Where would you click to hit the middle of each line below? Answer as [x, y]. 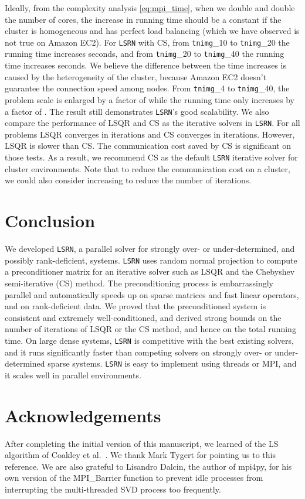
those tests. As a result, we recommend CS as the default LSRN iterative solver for [151, 157]
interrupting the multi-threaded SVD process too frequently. [113, 489]
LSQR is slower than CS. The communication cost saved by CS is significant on [148, 146]
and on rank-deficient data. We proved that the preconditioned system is [135, 306]
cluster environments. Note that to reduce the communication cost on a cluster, [148, 168]
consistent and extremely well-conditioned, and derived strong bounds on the [143, 317]
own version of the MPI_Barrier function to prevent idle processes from [134, 478]
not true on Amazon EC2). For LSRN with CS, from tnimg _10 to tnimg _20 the [147, 42]
